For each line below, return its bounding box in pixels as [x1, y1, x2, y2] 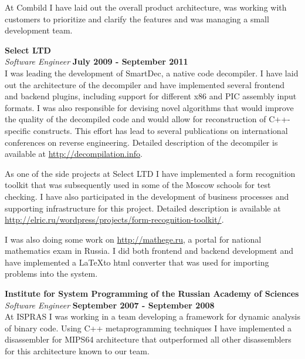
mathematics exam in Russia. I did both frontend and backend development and [5, 244, 294, 257]
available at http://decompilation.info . [5, 147, 143, 160]
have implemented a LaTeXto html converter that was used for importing [5, 256, 269, 268]
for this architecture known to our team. [5, 345, 150, 357]
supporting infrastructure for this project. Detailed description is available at [5, 202, 281, 214]
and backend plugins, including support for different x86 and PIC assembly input [5, 90, 297, 102]
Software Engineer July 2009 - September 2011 [5, 55, 188, 68]
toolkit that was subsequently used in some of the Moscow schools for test [5, 179, 271, 191]
